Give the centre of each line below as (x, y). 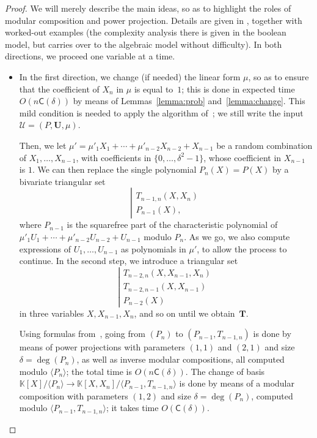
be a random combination (264, 145)
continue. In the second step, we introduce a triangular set (129, 261)
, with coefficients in (114, 157)
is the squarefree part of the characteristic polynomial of (172, 225)
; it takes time (132, 408)
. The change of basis (225, 371)
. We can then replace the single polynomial (114, 169)
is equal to (154, 89)
